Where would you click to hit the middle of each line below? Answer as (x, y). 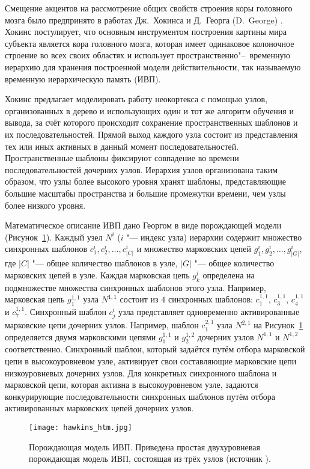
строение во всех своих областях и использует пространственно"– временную (147, 55)
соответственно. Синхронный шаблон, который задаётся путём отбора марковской (155, 349)
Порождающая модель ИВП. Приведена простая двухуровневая (144, 446)
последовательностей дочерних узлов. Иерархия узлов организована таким (141, 169)
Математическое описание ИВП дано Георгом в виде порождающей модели (143, 225)
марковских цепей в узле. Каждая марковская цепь (97, 274)
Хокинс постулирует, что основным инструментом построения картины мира (146, 32)
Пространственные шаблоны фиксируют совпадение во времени (122, 158)
